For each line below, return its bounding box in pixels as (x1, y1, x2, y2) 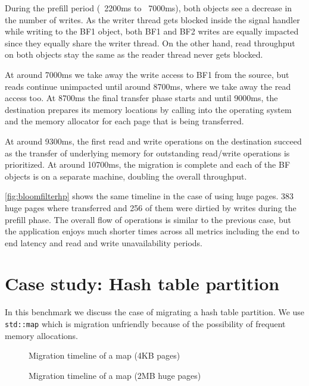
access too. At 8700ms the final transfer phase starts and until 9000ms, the (5, 92, 278, 104)
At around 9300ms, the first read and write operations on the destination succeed (5, 134, 302, 147)
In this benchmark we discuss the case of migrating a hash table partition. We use (5, 306, 305, 318)
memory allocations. (5, 329, 79, 341)
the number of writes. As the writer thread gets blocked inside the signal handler (5, 13, 300, 26)
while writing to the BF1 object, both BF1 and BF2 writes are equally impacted (5, 25, 299, 37)
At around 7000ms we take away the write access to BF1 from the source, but (5, 68, 289, 80)
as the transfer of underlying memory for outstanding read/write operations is (5, 146, 290, 159)
